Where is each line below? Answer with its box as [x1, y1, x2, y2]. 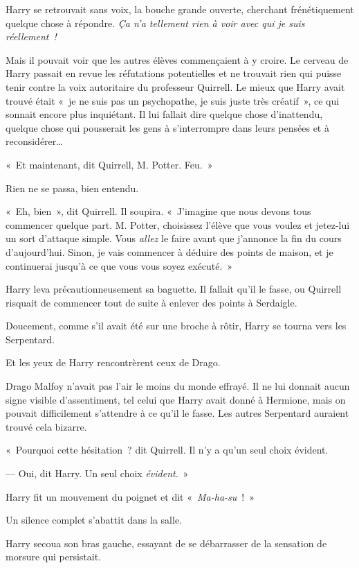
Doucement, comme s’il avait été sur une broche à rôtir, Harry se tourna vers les [6, 318, 347, 333]
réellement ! [6, 29, 57, 44]
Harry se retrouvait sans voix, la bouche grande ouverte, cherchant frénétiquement [6, 2, 354, 16]
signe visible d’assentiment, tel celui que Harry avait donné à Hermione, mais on [6, 392, 346, 406]
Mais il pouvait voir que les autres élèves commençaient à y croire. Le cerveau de [6, 52, 349, 67]
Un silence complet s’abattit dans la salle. [6, 513, 183, 527]
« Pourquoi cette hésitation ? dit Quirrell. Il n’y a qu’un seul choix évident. [6, 442, 329, 457]
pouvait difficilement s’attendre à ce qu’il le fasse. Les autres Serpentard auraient [6, 406, 349, 420]
